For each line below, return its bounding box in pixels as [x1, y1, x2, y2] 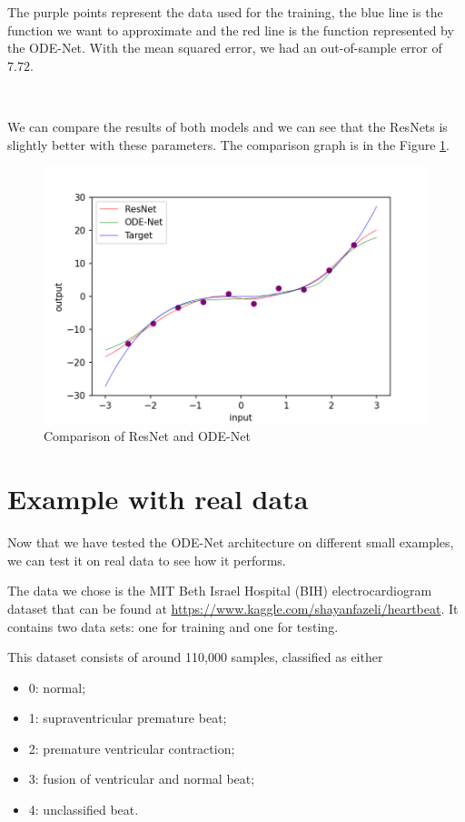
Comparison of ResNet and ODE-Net [44, 426, 251, 446]
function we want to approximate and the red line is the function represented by [7, 20, 454, 39]
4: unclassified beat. [28, 800, 139, 819]
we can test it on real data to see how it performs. [7, 550, 286, 569]
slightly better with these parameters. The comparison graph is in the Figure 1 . [7, 135, 450, 154]
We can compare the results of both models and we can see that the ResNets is [7, 116, 448, 135]
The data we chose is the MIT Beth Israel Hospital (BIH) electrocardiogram [7, 581, 432, 600]
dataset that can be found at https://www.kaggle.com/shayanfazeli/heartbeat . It [7, 598, 459, 617]
